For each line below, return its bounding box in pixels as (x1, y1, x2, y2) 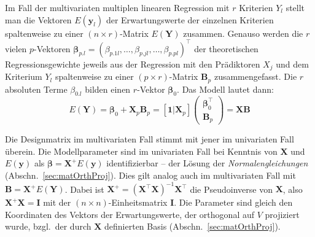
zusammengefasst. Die (214, 70, 297, 83)
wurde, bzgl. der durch (5, 220, 91, 233)
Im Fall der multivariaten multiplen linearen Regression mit (5, 1, 230, 14)
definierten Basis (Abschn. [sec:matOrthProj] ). (104, 220, 281, 233)
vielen (5, 42, 27, 55)
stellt (286, 1, 305, 14)
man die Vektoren (5, 13, 72, 26)
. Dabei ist (64, 182, 104, 195)
